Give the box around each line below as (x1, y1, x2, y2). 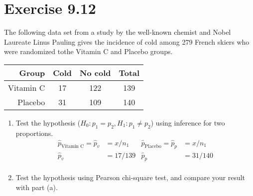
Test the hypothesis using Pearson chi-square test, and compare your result (15, 172, 246, 183)
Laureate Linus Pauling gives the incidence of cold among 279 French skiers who (4, 36, 250, 47)
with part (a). (15, 182, 58, 193)
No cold (80, 66, 111, 78)
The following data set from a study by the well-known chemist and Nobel (4, 27, 231, 37)
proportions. (15, 128, 53, 138)
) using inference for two (150, 117, 225, 128)
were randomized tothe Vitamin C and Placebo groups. (4, 46, 173, 57)
